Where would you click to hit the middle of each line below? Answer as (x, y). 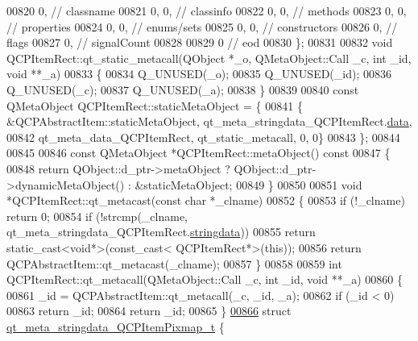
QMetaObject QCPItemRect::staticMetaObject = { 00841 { (155, 105)
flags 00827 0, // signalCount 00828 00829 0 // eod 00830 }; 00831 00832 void (200, 42)
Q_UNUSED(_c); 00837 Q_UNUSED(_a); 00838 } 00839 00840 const (183, 89)
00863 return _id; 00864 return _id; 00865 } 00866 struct (149, 311)
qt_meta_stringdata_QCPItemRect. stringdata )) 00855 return (161, 232)
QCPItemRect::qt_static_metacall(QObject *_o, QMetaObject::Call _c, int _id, (209, 58)
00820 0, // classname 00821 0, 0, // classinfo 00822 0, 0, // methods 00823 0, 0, (207, 10)
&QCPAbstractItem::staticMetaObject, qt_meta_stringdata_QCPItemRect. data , (209, 121)
